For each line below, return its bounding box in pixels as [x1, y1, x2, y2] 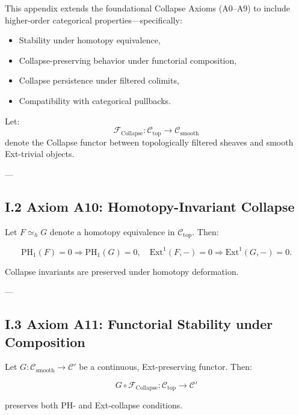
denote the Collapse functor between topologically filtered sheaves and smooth [5, 135, 294, 148]
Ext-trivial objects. [5, 147, 75, 160]
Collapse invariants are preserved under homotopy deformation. [5, 265, 239, 277]
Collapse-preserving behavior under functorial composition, [19, 54, 237, 66]
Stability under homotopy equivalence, [19, 34, 161, 46]
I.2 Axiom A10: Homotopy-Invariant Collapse [5, 197, 295, 215]
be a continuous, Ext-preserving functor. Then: [79, 360, 252, 373]
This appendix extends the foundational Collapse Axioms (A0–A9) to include [5, 2, 291, 14]
